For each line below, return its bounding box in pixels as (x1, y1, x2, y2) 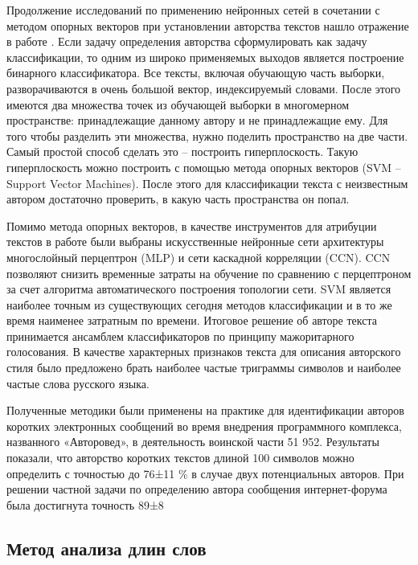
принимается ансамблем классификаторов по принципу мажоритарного (6, 327, 354, 344)
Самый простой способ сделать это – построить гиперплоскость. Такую (6, 143, 359, 160)
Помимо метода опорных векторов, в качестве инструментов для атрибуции (6, 217, 377, 234)
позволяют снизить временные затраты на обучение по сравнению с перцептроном (6, 264, 412, 281)
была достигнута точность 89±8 (6, 496, 164, 513)
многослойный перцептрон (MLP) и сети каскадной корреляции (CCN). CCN (6, 248, 391, 265)
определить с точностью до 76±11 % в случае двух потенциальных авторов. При (6, 465, 404, 481)
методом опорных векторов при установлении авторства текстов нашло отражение (6, 17, 409, 34)
